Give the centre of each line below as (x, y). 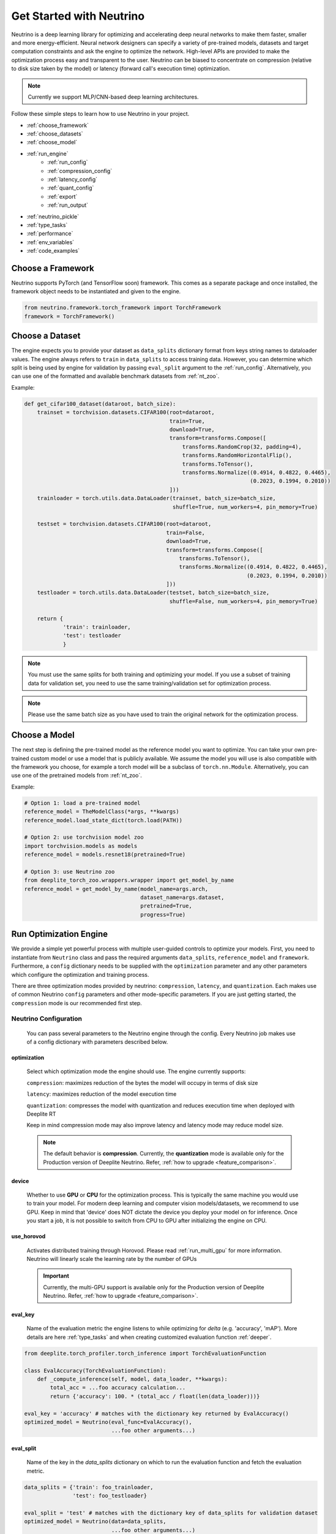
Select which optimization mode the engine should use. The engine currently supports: (136, 1071)
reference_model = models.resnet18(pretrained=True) (105, 855)
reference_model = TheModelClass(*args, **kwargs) (102, 812)
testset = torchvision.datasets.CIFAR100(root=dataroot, (124, 524)
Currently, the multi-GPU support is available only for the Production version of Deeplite (154, 1287)
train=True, (187, 421)
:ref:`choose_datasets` (55, 134)
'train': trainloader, (97, 627)
